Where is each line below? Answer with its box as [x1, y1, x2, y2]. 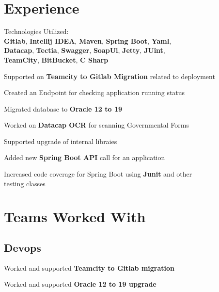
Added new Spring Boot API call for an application [4, 152, 165, 162]
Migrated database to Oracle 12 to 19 [4, 103, 122, 114]
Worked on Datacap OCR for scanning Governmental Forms [4, 120, 189, 130]
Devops [4, 240, 41, 255]
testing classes [4, 178, 46, 188]
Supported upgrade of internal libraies [4, 136, 117, 146]
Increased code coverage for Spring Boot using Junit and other [4, 169, 192, 179]
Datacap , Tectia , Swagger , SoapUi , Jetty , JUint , [4, 45, 165, 55]
